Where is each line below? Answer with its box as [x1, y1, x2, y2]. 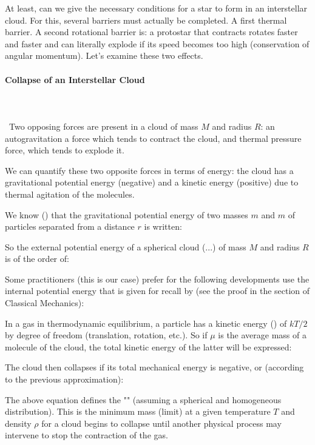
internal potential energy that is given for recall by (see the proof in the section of [5, 284, 310, 297]
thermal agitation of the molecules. [5, 187, 135, 200]
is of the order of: [5, 252, 69, 265]
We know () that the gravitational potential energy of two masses [5, 208, 248, 221]
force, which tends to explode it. [5, 144, 124, 156]
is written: [144, 220, 182, 233]
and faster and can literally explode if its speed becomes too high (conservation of [5, 37, 310, 50]
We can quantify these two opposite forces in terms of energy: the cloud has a [5, 164, 294, 176]
